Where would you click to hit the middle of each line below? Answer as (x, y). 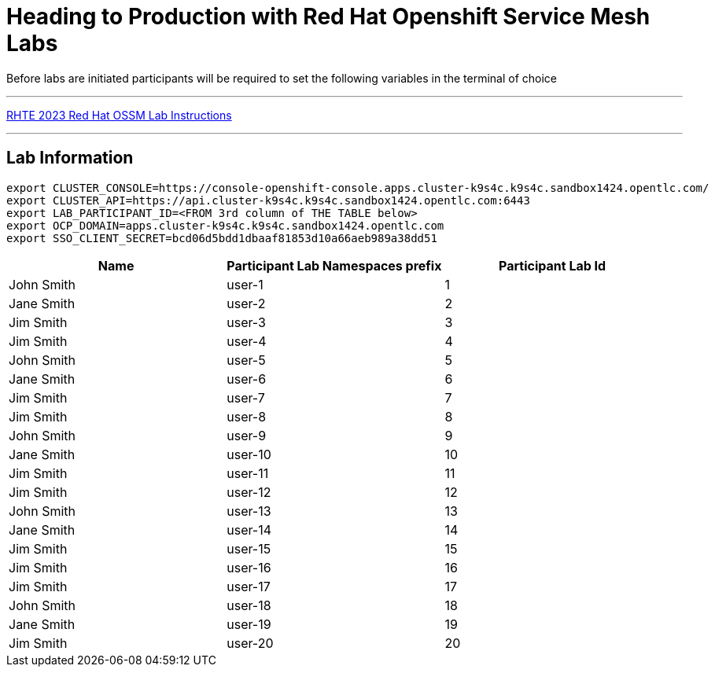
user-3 (246, 322)
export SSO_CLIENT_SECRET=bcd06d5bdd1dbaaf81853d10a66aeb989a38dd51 (222, 238)
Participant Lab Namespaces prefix (334, 265)
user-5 (246, 360)
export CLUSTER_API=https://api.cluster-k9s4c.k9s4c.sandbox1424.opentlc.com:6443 (268, 200)
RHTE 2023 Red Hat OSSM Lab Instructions (119, 115)
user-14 (249, 530)
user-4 (247, 341)
